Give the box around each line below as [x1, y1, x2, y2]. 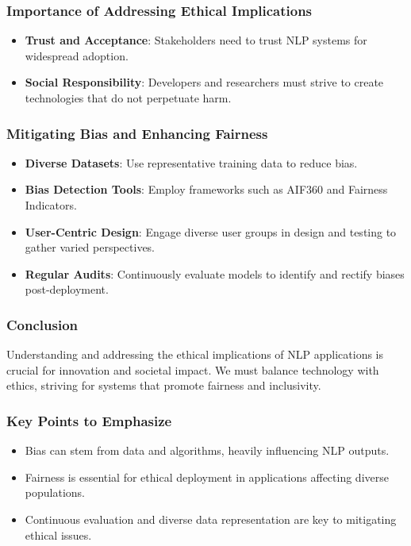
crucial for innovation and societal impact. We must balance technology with [6, 361, 379, 378]
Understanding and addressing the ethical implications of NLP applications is [6, 346, 384, 363]
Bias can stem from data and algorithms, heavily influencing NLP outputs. [25, 442, 390, 459]
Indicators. [25, 197, 77, 213]
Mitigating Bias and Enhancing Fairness [6, 123, 268, 143]
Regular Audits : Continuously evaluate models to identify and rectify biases [25, 265, 405, 282]
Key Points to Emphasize [6, 410, 172, 430]
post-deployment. [25, 281, 109, 298]
